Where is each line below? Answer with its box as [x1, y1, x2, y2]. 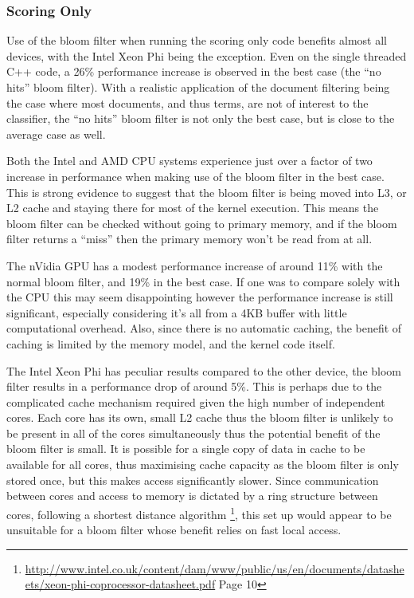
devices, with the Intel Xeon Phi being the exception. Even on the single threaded [6, 47, 407, 64]
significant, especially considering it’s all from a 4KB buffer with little [6, 304, 347, 321]
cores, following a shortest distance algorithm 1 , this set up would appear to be [6, 503, 392, 522]
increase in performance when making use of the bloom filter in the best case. [6, 167, 385, 184]
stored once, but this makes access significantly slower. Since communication [6, 471, 379, 488]
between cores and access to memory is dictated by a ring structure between [6, 487, 378, 504]
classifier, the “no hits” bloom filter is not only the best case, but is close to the [6, 110, 395, 127]
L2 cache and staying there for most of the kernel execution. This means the [6, 199, 379, 216]
